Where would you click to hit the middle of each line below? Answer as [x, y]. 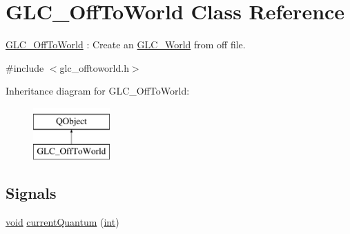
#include [25, 67]
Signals [31, 193]
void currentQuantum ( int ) [62, 222]
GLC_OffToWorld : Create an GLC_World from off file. [126, 45]
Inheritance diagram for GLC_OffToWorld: [98, 91]
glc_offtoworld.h [94, 67]
